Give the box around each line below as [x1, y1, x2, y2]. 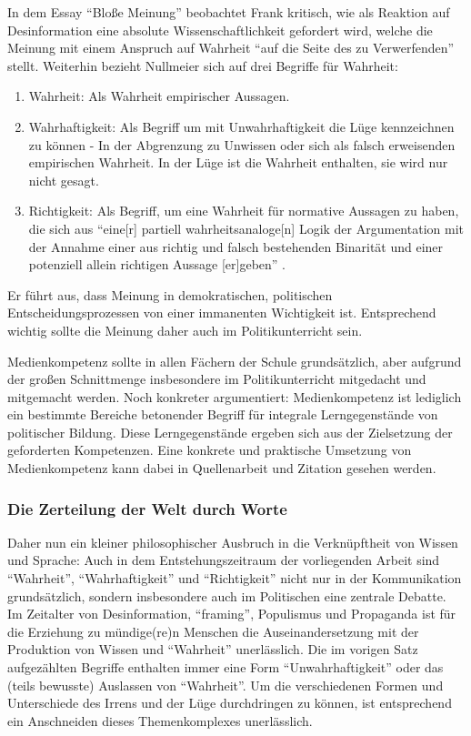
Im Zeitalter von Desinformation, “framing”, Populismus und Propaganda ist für [7, 604, 456, 623]
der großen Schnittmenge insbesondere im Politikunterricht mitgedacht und [7, 369, 426, 388]
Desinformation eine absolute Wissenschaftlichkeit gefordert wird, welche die [7, 20, 433, 39]
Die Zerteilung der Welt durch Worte [7, 497, 287, 519]
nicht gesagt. [28, 170, 99, 189]
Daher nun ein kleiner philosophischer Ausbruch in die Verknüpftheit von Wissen [7, 532, 458, 551]
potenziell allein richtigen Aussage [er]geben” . [28, 255, 286, 274]
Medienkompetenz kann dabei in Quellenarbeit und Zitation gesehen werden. [7, 459, 436, 478]
